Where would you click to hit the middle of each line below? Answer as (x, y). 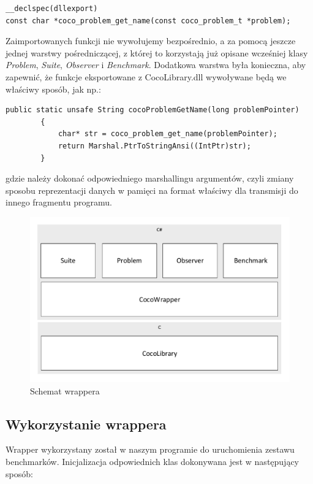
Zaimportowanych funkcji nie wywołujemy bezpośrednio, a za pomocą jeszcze (151, 41)
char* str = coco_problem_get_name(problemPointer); (168, 134)
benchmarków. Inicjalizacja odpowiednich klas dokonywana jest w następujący (153, 462)
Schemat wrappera (65, 390)
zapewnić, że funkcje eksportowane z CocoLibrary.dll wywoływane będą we (146, 76)
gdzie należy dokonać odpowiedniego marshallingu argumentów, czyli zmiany (150, 178)
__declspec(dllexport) (52, 9)
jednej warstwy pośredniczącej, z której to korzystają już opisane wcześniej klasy (157, 52)
